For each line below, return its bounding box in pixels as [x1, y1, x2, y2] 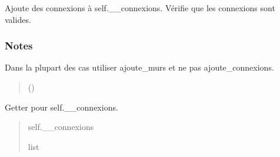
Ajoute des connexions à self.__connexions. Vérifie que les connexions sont [5, 2, 275, 14]
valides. [5, 13, 31, 25]
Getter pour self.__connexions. [5, 101, 118, 113]
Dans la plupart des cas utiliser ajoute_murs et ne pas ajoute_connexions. [5, 61, 274, 74]
